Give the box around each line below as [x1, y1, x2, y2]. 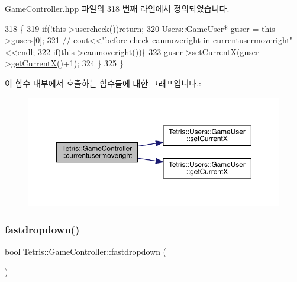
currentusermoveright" [213, 34, 293, 46]
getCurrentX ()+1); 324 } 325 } [11, 57, 124, 69]
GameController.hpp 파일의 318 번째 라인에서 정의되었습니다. [5, 2, 230, 14]
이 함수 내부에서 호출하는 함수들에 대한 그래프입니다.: [5, 76, 201, 89]
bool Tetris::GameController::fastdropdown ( [5, 245, 167, 257]
